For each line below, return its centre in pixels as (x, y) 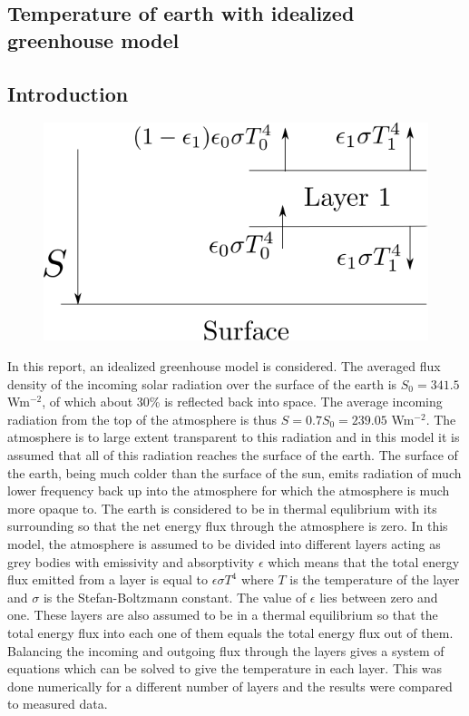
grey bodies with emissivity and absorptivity (131, 561)
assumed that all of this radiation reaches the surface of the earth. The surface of (233, 454)
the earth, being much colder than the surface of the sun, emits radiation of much (234, 472)
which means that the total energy (364, 561)
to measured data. (58, 704)
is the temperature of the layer (375, 579)
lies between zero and (379, 597)
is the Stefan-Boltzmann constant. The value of (175, 597)
